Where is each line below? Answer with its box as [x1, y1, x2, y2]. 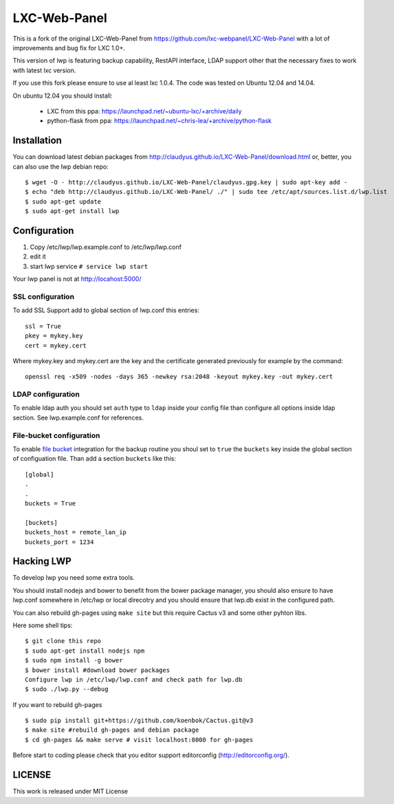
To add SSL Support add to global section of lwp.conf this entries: [12, 306, 199, 314]
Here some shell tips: [12, 621, 73, 629]
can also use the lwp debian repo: [12, 162, 109, 171]
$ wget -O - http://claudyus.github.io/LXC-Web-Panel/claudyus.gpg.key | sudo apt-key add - [25, 178, 348, 186]
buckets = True [25, 499, 76, 507]
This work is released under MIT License [12, 787, 129, 796]
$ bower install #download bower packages [25, 666, 171, 674]
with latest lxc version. [12, 66, 76, 74]
